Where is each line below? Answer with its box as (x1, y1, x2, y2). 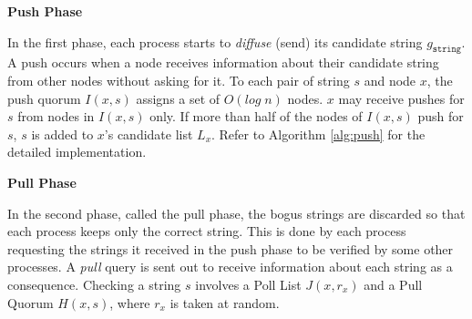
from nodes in (17, 107, 95, 126)
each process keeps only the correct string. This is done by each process (7, 221, 406, 241)
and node (364, 70, 416, 89)
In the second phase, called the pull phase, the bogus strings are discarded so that (7, 203, 466, 222)
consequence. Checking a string (7, 274, 181, 293)
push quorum (7, 88, 81, 108)
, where (109, 293, 150, 312)
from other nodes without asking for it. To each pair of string (7, 70, 350, 89)
